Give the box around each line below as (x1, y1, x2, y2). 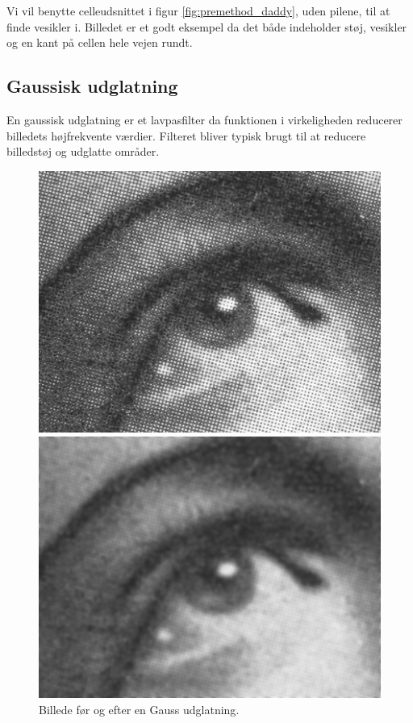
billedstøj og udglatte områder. (6, 143, 160, 160)
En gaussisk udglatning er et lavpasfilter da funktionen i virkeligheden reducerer (6, 111, 403, 127)
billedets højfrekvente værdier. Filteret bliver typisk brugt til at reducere (6, 127, 366, 144)
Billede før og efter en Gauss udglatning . (39, 700, 240, 717)
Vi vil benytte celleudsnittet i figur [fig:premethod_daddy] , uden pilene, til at (6, 2, 390, 19)
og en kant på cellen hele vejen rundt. (6, 34, 193, 51)
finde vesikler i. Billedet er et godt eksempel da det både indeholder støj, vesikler (6, 18, 407, 35)
